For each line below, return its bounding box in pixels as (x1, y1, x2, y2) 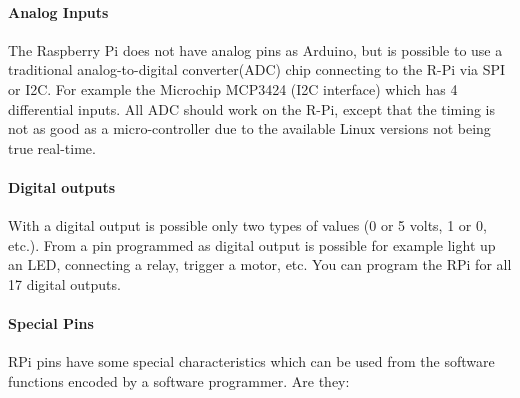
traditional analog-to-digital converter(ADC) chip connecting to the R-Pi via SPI (8, 59, 506, 80)
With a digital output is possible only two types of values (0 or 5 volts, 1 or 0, (8, 215, 487, 236)
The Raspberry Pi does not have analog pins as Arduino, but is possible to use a (8, 39, 503, 60)
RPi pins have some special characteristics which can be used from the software (8, 351, 495, 372)
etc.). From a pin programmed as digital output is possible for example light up (8, 234, 496, 255)
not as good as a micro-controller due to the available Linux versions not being (8, 118, 491, 139)
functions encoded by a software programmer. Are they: (8, 370, 350, 391)
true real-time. (8, 137, 96, 158)
